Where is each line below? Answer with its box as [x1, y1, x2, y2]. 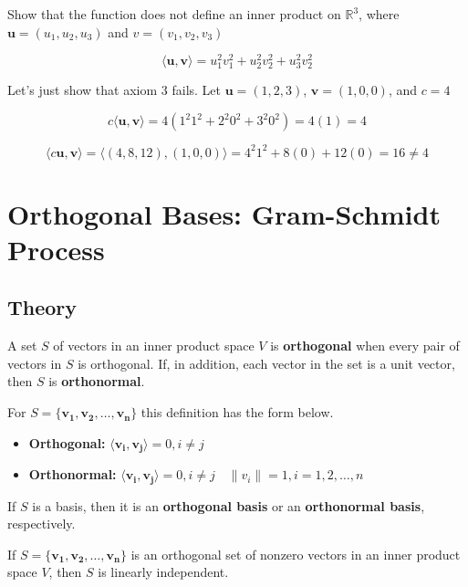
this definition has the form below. [140, 403, 334, 422]
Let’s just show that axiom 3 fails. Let [7, 80, 222, 100]
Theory [7, 293, 78, 321]
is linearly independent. [98, 562, 229, 582]
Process [7, 230, 105, 267]
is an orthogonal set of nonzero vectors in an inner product [130, 544, 461, 563]
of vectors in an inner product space [53, 336, 255, 355]
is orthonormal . [48, 372, 145, 391]
